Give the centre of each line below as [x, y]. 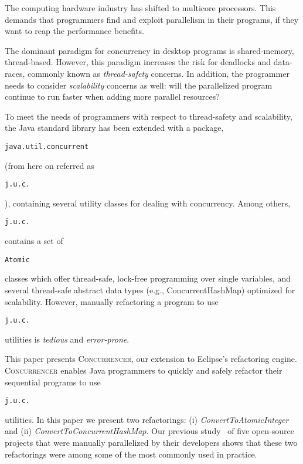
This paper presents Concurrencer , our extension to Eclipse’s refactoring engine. [151, 359]
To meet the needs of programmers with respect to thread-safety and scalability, [149, 116]
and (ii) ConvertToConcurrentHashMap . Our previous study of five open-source [149, 431]
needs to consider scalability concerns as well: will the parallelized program [139, 85]
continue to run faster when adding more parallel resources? [112, 96]
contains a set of [34, 241]
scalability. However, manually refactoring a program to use [112, 301]
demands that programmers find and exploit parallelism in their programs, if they [152, 19]
